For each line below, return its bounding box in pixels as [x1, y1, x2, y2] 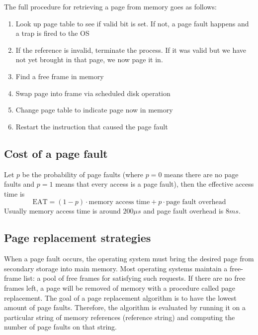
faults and [4, 179, 35, 189]
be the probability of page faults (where [22, 169, 144, 179]
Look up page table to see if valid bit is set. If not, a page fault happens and [15, 18, 249, 28]
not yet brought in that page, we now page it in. [15, 54, 163, 65]
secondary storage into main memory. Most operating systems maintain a [4, 263, 228, 273]
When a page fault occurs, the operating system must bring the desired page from [4, 253, 254, 264]
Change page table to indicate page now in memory [15, 105, 173, 115]
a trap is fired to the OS [15, 28, 89, 38]
